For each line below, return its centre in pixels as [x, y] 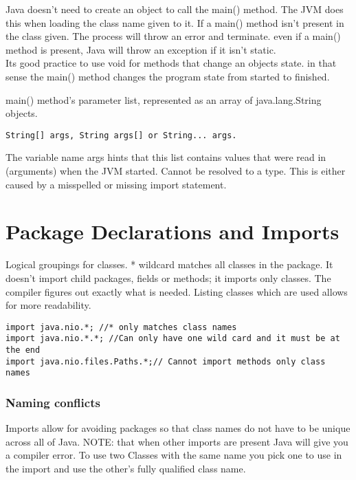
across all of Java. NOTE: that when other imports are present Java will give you [177, 441]
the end [23, 350]
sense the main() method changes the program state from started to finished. [168, 76]
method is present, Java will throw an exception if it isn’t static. [141, 49]
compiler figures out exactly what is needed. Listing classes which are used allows [177, 291]
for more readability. [48, 305]
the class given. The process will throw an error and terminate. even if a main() [173, 36]
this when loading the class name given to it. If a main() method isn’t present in [175, 22]
